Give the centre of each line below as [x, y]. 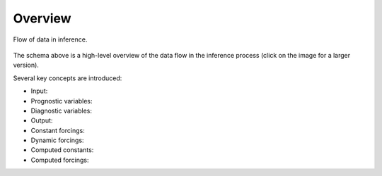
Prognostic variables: [62, 101]
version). [26, 65]
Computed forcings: [60, 160]
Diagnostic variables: [61, 111]
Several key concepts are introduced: [68, 78]
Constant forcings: [58, 130]
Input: [39, 91]
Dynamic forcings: [57, 140]
